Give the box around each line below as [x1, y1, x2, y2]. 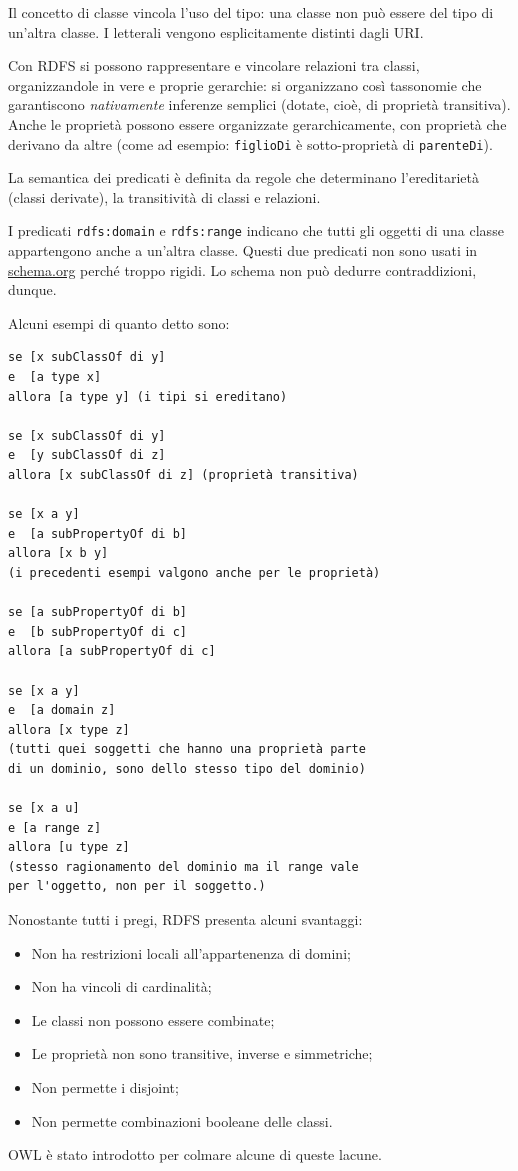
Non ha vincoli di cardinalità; [31, 976, 212, 997]
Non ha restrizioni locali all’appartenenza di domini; [31, 942, 351, 963]
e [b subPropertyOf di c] [8, 624, 187, 639]
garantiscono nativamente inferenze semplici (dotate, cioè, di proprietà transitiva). [8, 94, 511, 115]
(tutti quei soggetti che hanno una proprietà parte [8, 742, 366, 757]
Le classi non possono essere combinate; [31, 1009, 275, 1030]
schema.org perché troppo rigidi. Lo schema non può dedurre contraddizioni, [8, 259, 477, 280]
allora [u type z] [8, 840, 130, 855]
